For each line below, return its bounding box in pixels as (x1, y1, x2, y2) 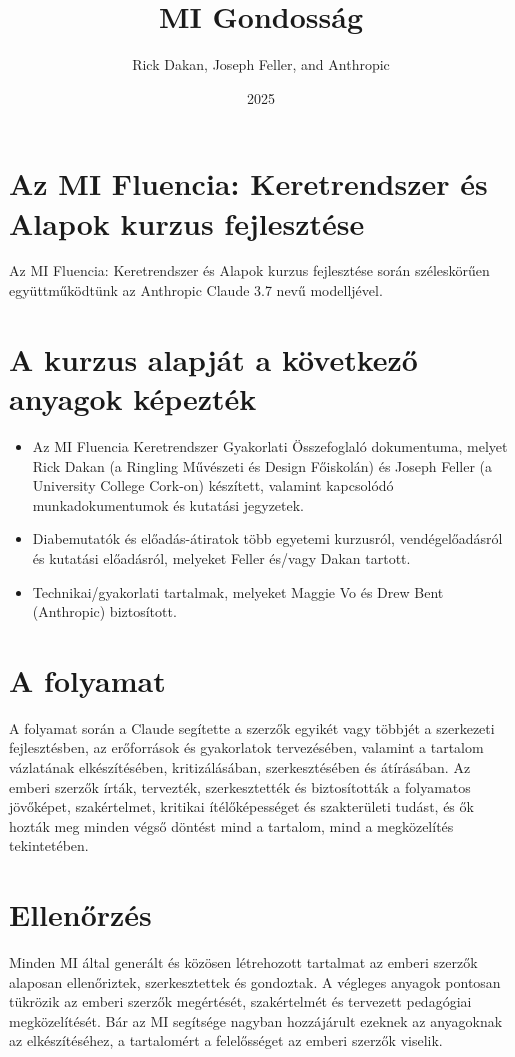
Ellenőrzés (9, 894, 152, 935)
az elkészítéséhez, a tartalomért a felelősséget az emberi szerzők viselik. (9, 1030, 443, 1051)
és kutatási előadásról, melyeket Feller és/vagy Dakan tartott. (32, 547, 411, 568)
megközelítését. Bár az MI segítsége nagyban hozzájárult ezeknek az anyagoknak (9, 1010, 503, 1031)
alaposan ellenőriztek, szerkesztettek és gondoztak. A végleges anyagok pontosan (9, 971, 501, 992)
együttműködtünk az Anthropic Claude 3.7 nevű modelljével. (9, 280, 383, 301)
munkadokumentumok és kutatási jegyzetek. (32, 494, 305, 515)
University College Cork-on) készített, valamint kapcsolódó (32, 475, 394, 496)
